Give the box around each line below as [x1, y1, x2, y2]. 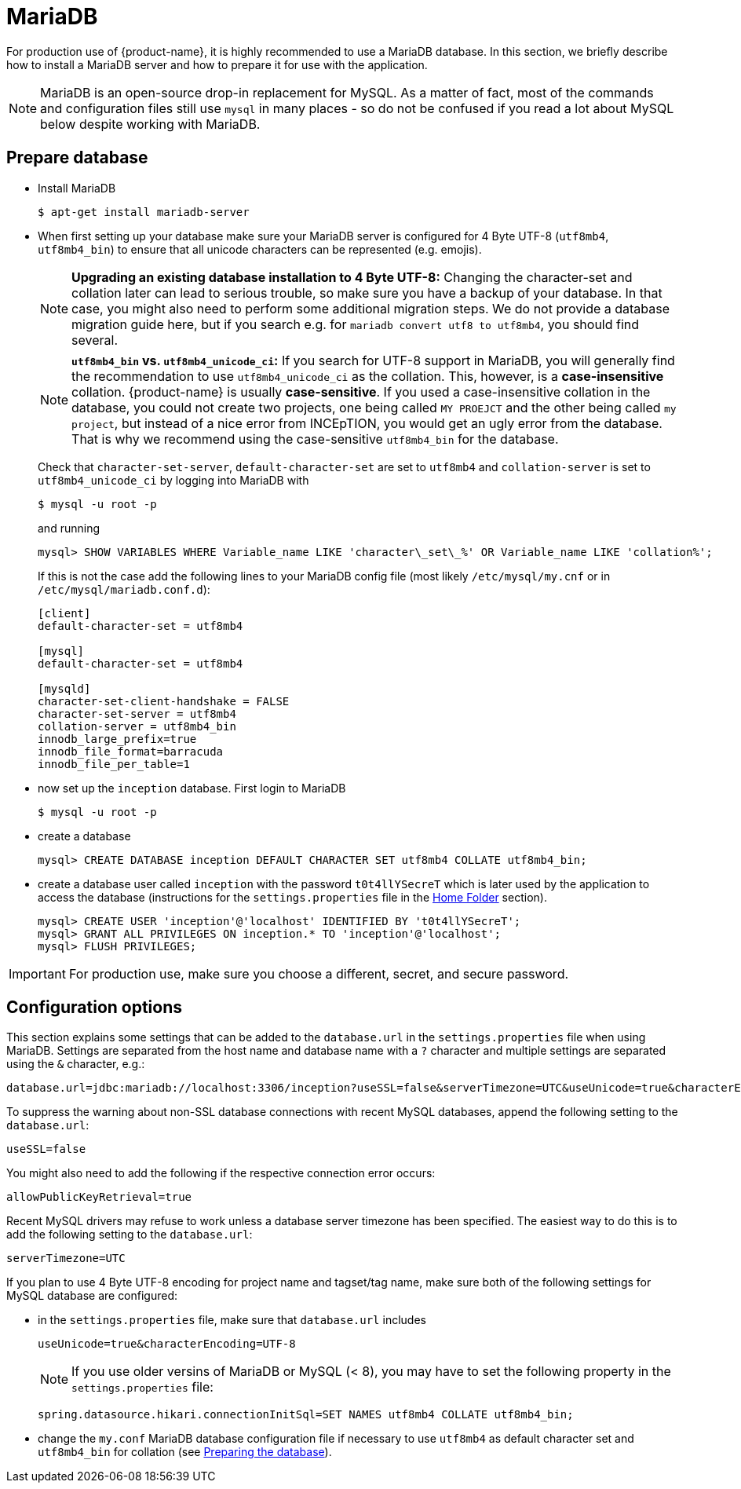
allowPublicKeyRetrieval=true [6, 1191, 192, 1204]
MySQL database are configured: [6, 1289, 178, 1303]
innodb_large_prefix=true [38, 732, 197, 745]
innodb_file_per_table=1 [38, 757, 190, 770]
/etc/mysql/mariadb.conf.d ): [38, 582, 210, 596]
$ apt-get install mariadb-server [38, 205, 250, 218]
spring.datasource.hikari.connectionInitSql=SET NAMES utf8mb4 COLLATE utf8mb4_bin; [38, 1408, 574, 1421]
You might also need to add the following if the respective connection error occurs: [6, 1166, 436, 1180]
